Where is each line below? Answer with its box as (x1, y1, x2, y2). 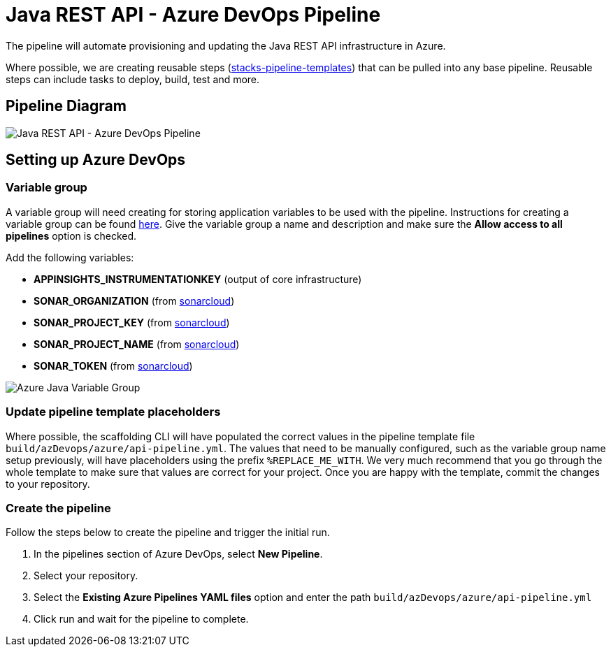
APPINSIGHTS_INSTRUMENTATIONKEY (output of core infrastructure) (34, 273, 362, 285)
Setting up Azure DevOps (6, 151, 186, 169)
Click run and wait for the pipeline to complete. (34, 613, 249, 625)
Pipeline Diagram (6, 97, 127, 115)
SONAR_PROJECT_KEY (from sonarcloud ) (34, 316, 230, 328)
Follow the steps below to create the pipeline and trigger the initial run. (6, 526, 330, 539)
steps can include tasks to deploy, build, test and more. (6, 73, 260, 85)
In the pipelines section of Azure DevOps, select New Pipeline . (34, 548, 323, 560)
